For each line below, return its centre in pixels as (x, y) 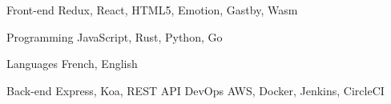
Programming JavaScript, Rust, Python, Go (115, 36)
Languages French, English (72, 64)
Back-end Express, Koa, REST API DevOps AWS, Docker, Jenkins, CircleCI (195, 90)
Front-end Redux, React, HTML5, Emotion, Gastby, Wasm (152, 10)
